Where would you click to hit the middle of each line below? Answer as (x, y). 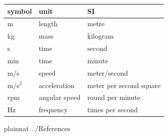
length (48, 23)
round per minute (114, 97)
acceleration (57, 85)
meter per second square (124, 85)
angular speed (60, 97)
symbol (20, 11)
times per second (113, 110)
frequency (53, 110)
